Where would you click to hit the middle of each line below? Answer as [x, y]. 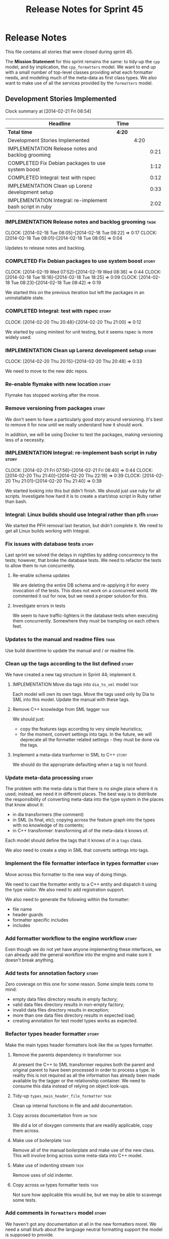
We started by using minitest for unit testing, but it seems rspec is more [79, 331]
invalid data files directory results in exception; [61, 1010]
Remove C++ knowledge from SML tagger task [61, 709]
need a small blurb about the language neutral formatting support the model [84, 1229]
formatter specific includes [40, 920]
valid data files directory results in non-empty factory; [68, 1005]
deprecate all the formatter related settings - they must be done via [90, 740]
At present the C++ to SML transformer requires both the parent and [83, 1064]
